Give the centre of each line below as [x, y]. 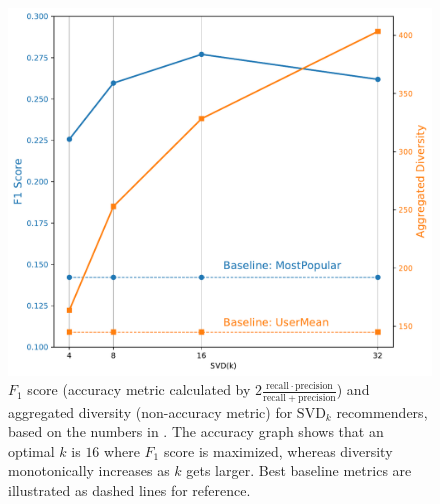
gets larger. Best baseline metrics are [299, 470]
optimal [31, 450]
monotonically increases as [89, 470]
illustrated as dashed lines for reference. [129, 489]
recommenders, [382, 411]
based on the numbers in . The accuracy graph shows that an [196, 431]
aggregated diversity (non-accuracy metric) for [150, 411]
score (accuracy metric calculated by [139, 389]
